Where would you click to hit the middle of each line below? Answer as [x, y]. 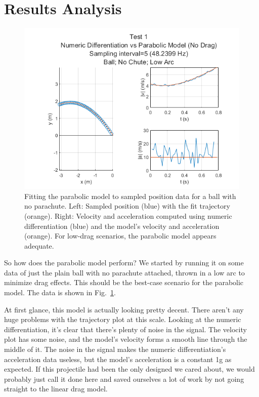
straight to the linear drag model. [56, 389]
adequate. [39, 245]
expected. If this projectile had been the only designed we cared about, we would [129, 369]
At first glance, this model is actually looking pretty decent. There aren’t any [124, 309]
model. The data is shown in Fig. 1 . [60, 292]
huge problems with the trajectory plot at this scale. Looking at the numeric [123, 319]
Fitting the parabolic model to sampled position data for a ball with [130, 196]
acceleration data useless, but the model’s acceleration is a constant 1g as [118, 359]
